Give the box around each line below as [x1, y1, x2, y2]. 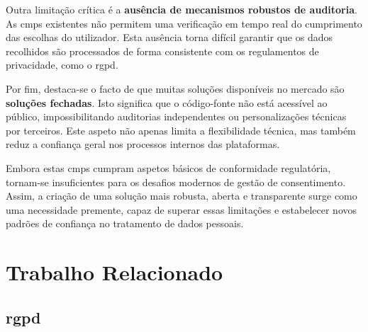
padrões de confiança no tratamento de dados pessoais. [6, 216, 244, 231]
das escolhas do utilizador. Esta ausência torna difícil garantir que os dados [6, 30, 333, 45]
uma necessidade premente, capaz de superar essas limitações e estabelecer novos [6, 202, 357, 217]
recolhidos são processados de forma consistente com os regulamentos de [6, 43, 319, 58]
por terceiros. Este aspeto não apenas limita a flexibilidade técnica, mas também [6, 122, 356, 137]
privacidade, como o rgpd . [6, 57, 118, 72]
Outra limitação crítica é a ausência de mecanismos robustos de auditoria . [6, 2, 357, 16]
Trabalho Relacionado [6, 258, 223, 287]
